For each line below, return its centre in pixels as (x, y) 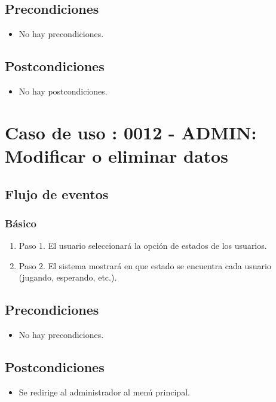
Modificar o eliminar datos (116, 155)
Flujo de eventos (57, 194)
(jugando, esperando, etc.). (68, 277)
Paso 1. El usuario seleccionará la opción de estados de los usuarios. (143, 246)
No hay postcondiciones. (63, 91)
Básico (21, 223)
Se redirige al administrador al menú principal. (104, 392)
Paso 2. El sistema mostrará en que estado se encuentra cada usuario (145, 265)
